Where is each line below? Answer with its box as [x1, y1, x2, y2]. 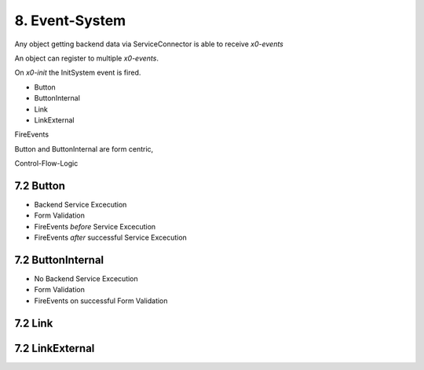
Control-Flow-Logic [14, 159, 79, 168]
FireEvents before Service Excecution [34, 222, 156, 231]
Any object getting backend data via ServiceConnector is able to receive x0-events [14, 39, 284, 49]
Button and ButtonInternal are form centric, [14, 144, 154, 153]
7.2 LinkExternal [14, 342, 95, 355]
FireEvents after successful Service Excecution [34, 233, 188, 243]
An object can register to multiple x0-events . [14, 53, 159, 63]
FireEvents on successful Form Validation [34, 295, 168, 306]
